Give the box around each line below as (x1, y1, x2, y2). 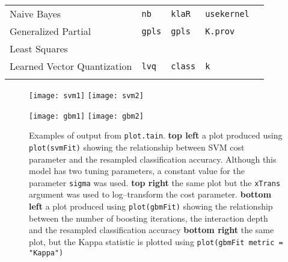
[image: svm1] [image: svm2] (29, 92, 144, 100)
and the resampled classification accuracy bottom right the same (29, 223, 274, 236)
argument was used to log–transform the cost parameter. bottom (29, 188, 272, 201)
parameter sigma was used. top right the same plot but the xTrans (29, 176, 281, 189)
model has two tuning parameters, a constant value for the (29, 164, 245, 177)
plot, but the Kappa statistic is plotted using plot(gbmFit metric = (29, 235, 283, 248)
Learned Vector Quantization (10, 59, 132, 73)
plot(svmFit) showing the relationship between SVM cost (29, 140, 245, 153)
